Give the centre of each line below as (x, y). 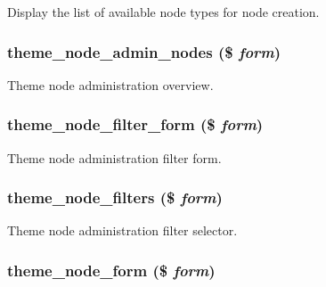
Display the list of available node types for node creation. (163, 12)
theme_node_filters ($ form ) (115, 197)
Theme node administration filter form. (114, 157)
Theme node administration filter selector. (122, 230)
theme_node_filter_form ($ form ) (135, 124)
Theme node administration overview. (110, 84)
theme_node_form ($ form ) (111, 270)
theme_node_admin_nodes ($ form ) (144, 51)
